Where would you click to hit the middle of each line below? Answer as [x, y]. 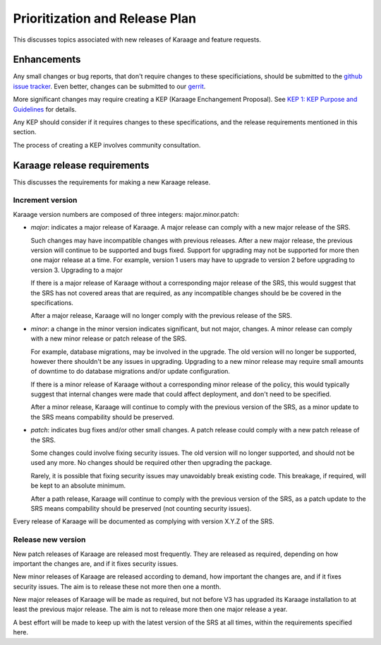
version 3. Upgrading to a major [77, 270]
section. [25, 132]
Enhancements [47, 60]
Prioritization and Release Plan [105, 18]
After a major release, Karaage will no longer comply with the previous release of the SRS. [162, 316]
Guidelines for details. [45, 109]
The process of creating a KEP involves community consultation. [107, 145]
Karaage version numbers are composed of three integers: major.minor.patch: [126, 214]
